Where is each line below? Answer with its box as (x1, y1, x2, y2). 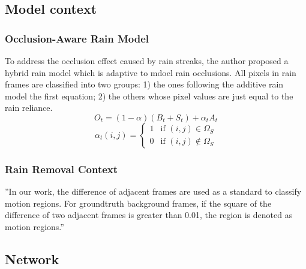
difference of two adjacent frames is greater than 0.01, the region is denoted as (5, 208, 293, 221)
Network (5, 249, 59, 268)
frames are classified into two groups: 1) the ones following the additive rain (5, 78, 284, 90)
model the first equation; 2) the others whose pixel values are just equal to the (5, 89, 293, 102)
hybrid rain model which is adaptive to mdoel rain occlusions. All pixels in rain (5, 66, 296, 78)
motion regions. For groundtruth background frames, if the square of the (5, 197, 272, 209)
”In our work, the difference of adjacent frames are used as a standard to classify (5, 185, 302, 198)
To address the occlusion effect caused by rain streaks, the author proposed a (5, 55, 289, 67)
